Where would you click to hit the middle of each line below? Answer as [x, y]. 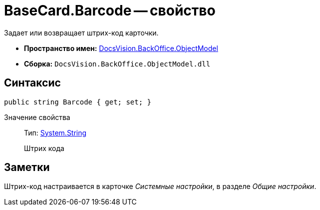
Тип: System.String [55, 132]
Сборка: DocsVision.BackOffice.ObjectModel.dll [117, 63]
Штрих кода [44, 148]
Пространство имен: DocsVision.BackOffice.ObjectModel [121, 48]
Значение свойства [37, 117]
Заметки [27, 167]
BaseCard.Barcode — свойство [110, 10]
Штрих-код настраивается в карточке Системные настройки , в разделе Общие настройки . [160, 186]
